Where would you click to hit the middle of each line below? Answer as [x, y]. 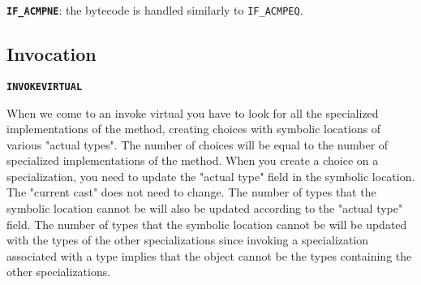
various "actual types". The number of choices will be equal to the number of [198, 144]
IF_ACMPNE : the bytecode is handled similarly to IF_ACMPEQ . [155, 10]
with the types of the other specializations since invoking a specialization [188, 240]
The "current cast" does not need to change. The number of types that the [191, 192]
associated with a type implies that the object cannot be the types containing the [209, 255]
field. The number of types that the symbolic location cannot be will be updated [207, 224]
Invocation [52, 54]
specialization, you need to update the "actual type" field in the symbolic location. [211, 176]
